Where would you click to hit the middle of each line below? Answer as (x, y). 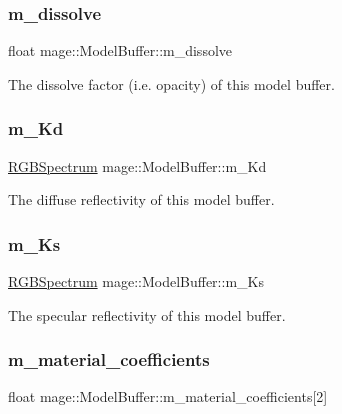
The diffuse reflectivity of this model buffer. (141, 199)
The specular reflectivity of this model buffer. (147, 314)
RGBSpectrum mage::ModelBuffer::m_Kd (137, 165)
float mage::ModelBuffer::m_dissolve (120, 50)
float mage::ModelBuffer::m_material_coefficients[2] (168, 396)
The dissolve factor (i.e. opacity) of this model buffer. (171, 83)
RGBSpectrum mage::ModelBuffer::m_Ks (136, 281)
